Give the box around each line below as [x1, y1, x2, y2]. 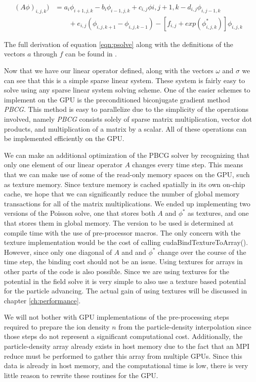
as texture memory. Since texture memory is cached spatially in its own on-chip [4, 179, 245, 189]
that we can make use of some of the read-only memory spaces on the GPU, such [4, 169, 250, 179]
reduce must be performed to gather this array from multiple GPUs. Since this [4, 350, 242, 361]
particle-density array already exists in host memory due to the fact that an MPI [4, 341, 250, 351]
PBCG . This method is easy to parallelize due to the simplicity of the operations [4, 104, 249, 114]
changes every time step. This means [132, 159, 243, 170]
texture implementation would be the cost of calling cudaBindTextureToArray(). [4, 237, 248, 247]
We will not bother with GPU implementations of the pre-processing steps [4, 312, 229, 322]
